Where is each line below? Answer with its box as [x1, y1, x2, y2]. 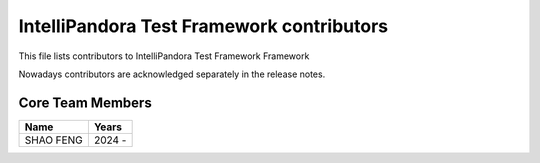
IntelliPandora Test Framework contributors [18, 15, 389, 37]
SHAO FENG [24, 133, 84, 147]
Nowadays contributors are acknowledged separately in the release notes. [18, 68, 326, 80]
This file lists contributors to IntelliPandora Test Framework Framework [18, 50, 310, 62]
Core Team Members [18, 94, 152, 111]
